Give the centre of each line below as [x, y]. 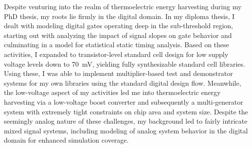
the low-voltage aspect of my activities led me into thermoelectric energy [112, 92]
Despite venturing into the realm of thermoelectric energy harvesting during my [123, 6]
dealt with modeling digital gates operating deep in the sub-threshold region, [118, 26]
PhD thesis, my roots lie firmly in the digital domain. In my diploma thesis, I [119, 16]
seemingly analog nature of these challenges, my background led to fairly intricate [126, 121]
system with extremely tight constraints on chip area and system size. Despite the [126, 111]
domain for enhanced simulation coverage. [66, 140]
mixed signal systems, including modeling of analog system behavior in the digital [126, 130]
